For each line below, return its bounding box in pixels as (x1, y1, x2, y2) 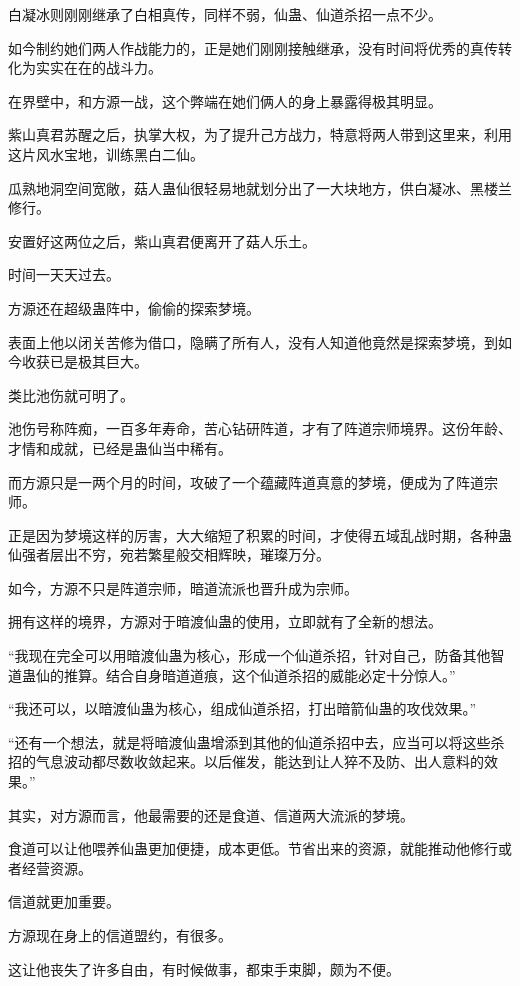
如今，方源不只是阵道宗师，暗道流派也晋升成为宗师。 (8, 577, 358, 598)
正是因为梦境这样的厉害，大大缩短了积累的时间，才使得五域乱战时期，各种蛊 (8, 524, 512, 545)
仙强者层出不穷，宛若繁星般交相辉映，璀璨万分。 (8, 544, 330, 565)
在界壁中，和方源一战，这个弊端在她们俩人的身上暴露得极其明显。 (8, 90, 442, 111)
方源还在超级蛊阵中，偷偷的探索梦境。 (8, 297, 260, 318)
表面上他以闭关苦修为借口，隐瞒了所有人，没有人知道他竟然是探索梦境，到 (8, 331, 498, 352)
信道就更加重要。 (8, 891, 120, 912)
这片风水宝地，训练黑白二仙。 (8, 143, 204, 164)
